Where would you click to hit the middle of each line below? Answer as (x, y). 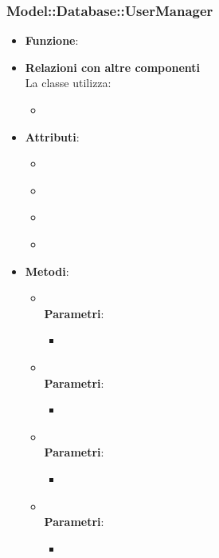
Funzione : (52, 40)
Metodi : (47, 271)
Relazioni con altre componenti (113, 67)
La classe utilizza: (68, 83)
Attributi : (52, 136)
